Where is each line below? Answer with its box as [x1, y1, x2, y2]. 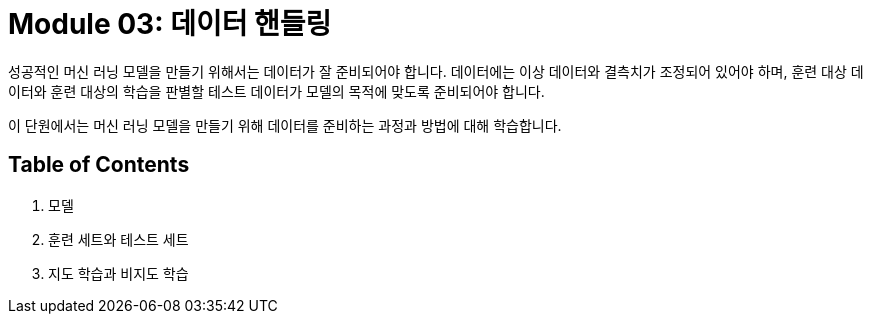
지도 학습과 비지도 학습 [48, 264, 189, 282]
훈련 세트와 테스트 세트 [48, 230, 189, 248]
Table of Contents [8, 152, 190, 178]
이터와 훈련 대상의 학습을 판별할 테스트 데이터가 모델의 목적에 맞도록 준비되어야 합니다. [8, 82, 545, 100]
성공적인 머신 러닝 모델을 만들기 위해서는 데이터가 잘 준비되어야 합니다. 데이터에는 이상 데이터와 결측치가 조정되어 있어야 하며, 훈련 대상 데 [8, 62, 864, 80]
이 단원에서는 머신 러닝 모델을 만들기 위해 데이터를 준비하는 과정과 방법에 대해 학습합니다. [8, 116, 562, 134]
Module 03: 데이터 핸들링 [8, 7, 332, 41]
